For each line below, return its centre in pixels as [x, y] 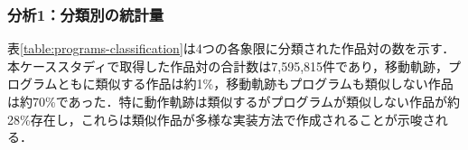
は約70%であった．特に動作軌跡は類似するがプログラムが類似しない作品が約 [234, 101]
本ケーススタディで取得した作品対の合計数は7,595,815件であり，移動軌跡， [228, 66]
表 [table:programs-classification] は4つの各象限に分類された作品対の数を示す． [231, 48]
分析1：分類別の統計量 [85, 14]
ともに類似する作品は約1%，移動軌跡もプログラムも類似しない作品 [255, 84]
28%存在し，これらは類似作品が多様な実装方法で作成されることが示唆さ [221, 119]
